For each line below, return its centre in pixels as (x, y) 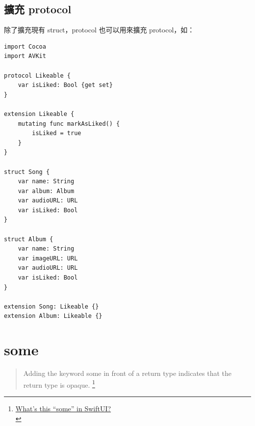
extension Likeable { (39, 114)
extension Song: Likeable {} (51, 306)
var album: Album (46, 191)
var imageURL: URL (48, 258)
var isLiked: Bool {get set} (65, 85)
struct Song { (27, 172)
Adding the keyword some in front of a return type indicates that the (127, 373)
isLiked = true (57, 133)
